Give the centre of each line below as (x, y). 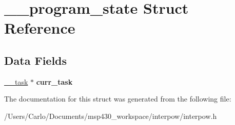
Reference (40, 28)
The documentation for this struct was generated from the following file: (118, 99)
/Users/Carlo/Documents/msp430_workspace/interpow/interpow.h (111, 116)
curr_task (54, 81)
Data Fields (36, 60)
